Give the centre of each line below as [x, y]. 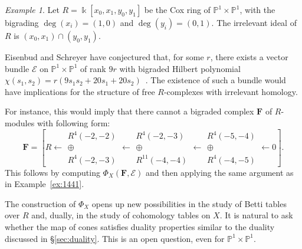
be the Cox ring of [177, 9]
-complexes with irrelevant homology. [231, 91]
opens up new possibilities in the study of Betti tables [189, 203]
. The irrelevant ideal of [254, 22]
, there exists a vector [249, 57]
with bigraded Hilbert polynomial [180, 68]
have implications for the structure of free [80, 91]
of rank [93, 68]
